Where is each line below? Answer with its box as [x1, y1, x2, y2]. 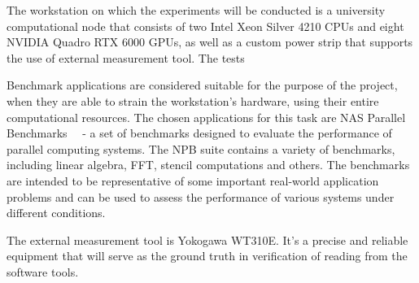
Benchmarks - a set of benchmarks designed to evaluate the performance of [7, 124, 392, 141]
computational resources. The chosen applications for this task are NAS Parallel [7, 108, 406, 125]
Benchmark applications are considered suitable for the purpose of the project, [7, 76, 398, 94]
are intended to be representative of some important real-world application [7, 172, 379, 189]
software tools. [7, 263, 79, 280]
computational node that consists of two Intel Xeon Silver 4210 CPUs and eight [7, 17, 404, 34]
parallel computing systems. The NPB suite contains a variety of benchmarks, [7, 140, 395, 157]
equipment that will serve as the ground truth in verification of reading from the [7, 247, 408, 264]
